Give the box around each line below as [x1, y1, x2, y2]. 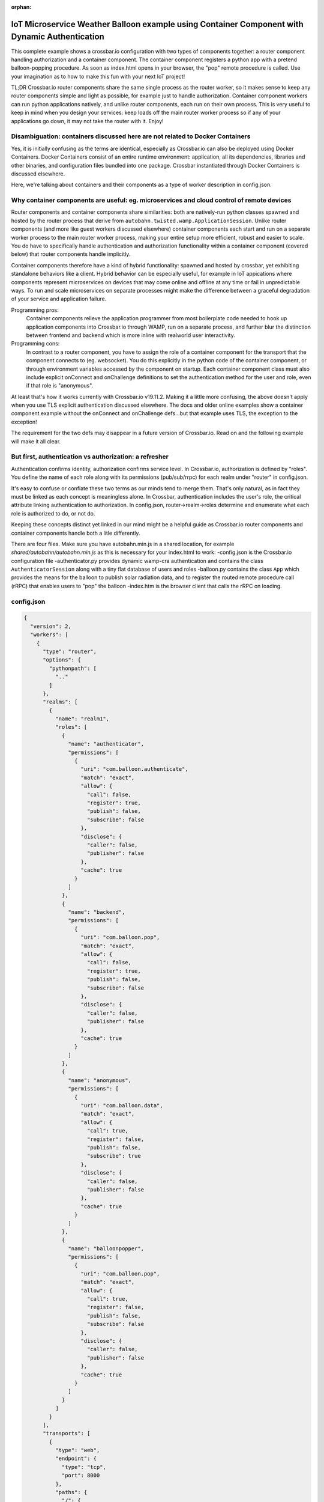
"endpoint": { [55, 1455, 97, 1462]
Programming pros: [11, 306, 59, 314]
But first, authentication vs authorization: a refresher [11, 452, 169, 461]
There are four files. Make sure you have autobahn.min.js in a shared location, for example [11, 540, 235, 547]
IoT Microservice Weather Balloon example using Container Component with [11, 19, 304, 29]
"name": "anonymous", [68, 1077, 132, 1084]
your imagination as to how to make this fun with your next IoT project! [11, 73, 185, 80]
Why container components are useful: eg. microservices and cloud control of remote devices [11, 196, 292, 204]
